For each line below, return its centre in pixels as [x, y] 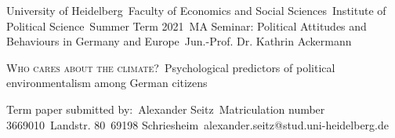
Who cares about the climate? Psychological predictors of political [171, 67]
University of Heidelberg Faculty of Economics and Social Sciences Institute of [196, 10]
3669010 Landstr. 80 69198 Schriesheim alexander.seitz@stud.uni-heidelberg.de [197, 124]
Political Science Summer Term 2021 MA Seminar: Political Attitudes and [187, 25]
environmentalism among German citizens [107, 83]
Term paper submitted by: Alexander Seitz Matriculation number [166, 109]
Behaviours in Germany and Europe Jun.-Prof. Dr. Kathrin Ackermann [179, 41]
